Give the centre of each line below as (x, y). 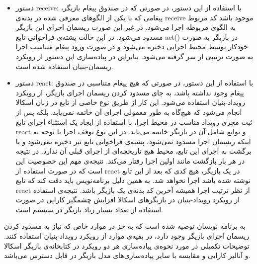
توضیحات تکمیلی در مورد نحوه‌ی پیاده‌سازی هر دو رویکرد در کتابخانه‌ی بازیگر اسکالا (127, 245)
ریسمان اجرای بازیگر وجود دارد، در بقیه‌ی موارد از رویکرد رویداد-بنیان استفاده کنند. (127, 236)
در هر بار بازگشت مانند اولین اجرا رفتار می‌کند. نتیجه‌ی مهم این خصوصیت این (130, 160)
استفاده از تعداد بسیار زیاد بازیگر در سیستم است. (89, 209)
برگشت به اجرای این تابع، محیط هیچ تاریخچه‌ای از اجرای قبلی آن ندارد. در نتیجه (133, 151)
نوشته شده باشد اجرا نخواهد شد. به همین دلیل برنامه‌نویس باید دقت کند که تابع (133, 180)
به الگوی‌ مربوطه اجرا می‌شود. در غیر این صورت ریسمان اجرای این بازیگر (126, 27)
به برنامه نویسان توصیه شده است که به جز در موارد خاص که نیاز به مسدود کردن (125, 226)
